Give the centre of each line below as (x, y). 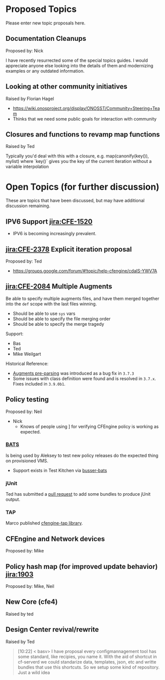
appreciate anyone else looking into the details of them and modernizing (80, 65)
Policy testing (27, 400)
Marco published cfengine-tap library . (44, 523)
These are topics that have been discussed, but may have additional (75, 201)
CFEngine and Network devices (55, 539)
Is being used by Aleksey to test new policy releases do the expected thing (82, 455)
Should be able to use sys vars (44, 313)
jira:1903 (20, 574)
